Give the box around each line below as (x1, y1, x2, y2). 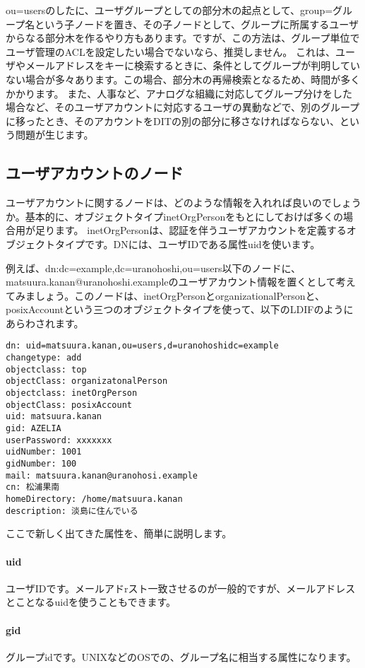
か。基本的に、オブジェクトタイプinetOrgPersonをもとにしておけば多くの (6, 209, 344, 223)
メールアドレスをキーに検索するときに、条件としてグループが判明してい (25, 58, 360, 73)
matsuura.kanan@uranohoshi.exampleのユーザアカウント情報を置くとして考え (6, 274, 356, 289)
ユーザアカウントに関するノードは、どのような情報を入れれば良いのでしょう (6, 195, 361, 210)
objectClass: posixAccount (6, 399, 132, 410)
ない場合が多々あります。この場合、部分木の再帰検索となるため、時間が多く (6, 71, 361, 86)
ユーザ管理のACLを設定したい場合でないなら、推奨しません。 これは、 (6, 44, 335, 59)
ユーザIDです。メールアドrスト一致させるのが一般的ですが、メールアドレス (6, 580, 356, 595)
